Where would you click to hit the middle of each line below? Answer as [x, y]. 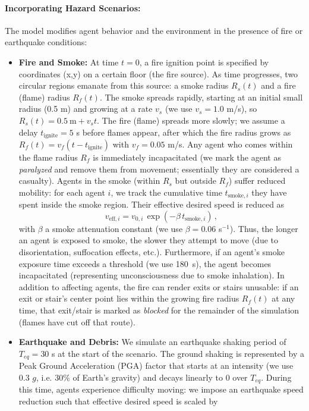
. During [276, 377]
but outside [196, 181]
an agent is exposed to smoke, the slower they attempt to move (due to [149, 240]
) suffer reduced [257, 181]
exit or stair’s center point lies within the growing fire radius [129, 298]
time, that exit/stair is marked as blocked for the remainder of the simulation [159, 310]
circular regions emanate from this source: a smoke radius [124, 85]
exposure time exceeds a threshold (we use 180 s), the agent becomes [145, 263]
